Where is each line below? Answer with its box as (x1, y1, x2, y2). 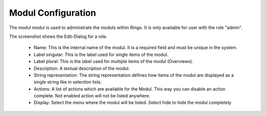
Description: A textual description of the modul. (33, 65, 130, 71)
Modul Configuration (9, 7, 96, 18)
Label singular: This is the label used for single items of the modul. (33, 52, 168, 58)
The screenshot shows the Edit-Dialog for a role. (9, 33, 108, 39)
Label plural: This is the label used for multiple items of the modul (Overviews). (33, 58, 194, 64)
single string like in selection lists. (33, 79, 102, 85)
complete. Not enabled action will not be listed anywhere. (33, 93, 150, 99)
